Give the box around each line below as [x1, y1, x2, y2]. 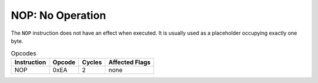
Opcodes [11, 49, 37, 57]
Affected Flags [108, 58, 151, 66]
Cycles [82, 58, 102, 66]
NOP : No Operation [11, 9, 106, 22]
